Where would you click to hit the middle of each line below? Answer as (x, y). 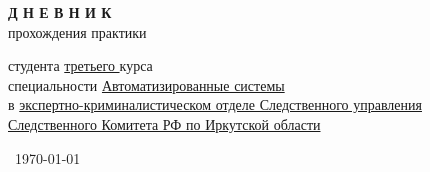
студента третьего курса (80, 65)
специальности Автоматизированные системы (146, 84)
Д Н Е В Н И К (60, 12)
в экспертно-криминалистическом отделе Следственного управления (215, 104)
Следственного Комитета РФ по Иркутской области (164, 123)
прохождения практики (77, 31)
